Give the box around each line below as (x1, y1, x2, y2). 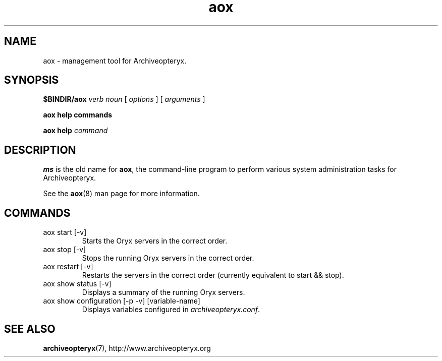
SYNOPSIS (4, 74, 59, 87)
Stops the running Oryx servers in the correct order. (82, 254, 254, 263)
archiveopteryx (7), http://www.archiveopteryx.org (43, 343, 211, 352)
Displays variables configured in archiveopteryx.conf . (82, 305, 260, 314)
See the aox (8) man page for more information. (43, 189, 200, 198)
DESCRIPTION (4, 143, 76, 156)
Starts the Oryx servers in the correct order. (82, 236, 228, 246)
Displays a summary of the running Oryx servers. (82, 288, 245, 297)
